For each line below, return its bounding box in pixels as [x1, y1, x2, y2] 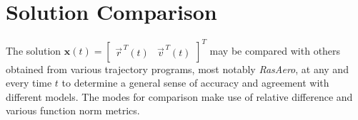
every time [6, 75, 52, 90]
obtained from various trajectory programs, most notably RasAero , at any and [6, 61, 349, 76]
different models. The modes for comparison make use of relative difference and [6, 89, 353, 104]
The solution [6, 43, 61, 58]
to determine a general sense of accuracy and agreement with [61, 75, 329, 90]
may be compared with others [209, 43, 341, 58]
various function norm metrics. [6, 103, 140, 118]
